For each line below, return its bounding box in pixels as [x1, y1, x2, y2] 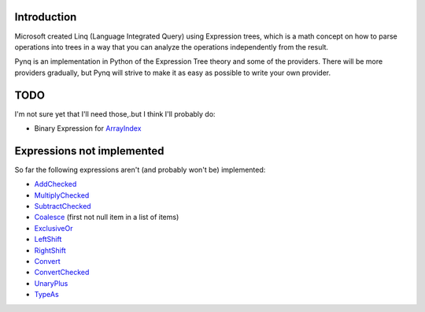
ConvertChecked [34, 268, 90, 277]
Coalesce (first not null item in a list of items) [34, 213, 179, 222]
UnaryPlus [34, 278, 68, 288]
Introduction [14, 10, 77, 24]
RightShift [34, 245, 66, 255]
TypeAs [34, 290, 59, 299]
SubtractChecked [34, 202, 91, 211]
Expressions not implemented [14, 144, 164, 158]
